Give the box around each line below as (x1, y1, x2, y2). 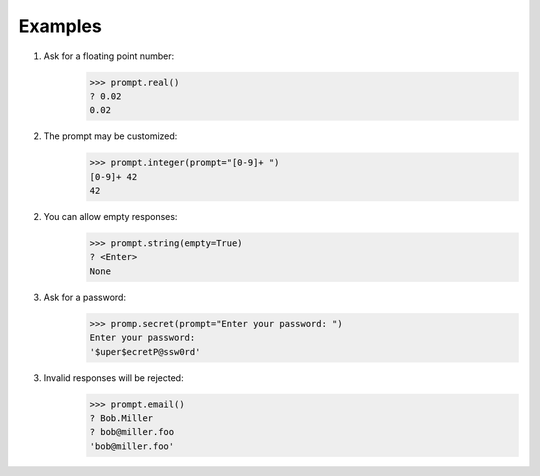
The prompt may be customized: (43, 130, 178, 142)
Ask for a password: (43, 291, 127, 303)
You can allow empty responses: (43, 211, 178, 223)
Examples (18, 15, 102, 37)
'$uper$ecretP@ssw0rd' (89, 346, 201, 357)
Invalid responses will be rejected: (43, 371, 184, 384)
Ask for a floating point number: (43, 50, 175, 62)
